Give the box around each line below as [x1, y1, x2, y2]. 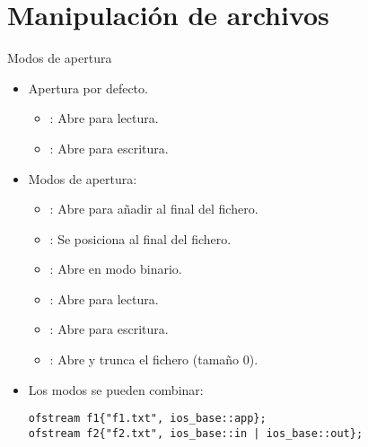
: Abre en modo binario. [49, 259, 182, 278]
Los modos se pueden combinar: [28, 380, 204, 399]
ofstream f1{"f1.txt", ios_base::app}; [28, 412, 267, 425]
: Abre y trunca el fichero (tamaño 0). [49, 350, 258, 369]
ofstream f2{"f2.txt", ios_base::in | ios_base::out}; [28, 426, 364, 440]
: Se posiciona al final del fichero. [49, 229, 232, 248]
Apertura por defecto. [28, 78, 148, 97]
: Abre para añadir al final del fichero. [49, 199, 258, 218]
